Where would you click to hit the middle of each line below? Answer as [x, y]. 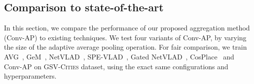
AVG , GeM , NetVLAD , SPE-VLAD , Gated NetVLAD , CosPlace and [119, 56]
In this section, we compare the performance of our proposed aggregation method [127, 28]
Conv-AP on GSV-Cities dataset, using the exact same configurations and [116, 66]
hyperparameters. [30, 76]
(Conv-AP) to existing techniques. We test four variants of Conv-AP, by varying [125, 37]
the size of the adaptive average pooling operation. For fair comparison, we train [126, 47]
